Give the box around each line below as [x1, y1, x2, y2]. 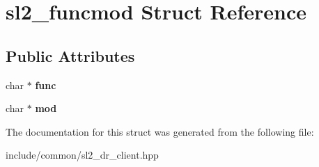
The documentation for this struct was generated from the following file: [6, 124, 314, 138]
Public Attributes [6, 45, 135, 66]
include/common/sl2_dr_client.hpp [6, 148, 159, 162]
